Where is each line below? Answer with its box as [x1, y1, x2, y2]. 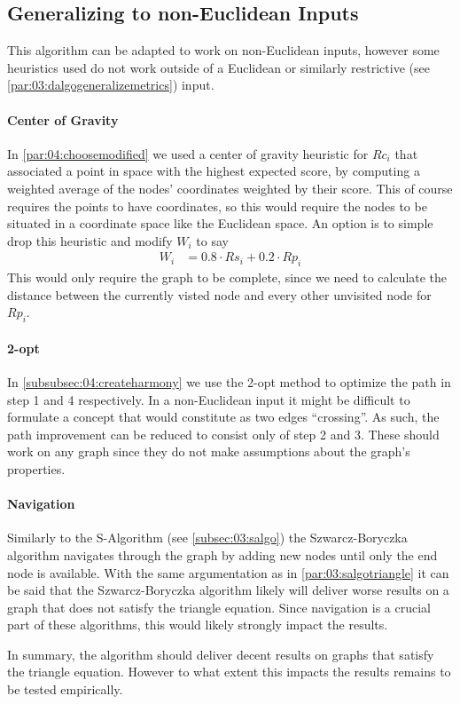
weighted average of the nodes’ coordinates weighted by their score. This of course [7, 178, 453, 197]
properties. [7, 459, 66, 478]
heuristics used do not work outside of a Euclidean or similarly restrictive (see [7, 58, 430, 76]
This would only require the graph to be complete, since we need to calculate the [7, 268, 448, 287]
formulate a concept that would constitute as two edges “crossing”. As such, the [7, 407, 440, 426]
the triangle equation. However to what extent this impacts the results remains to [7, 662, 451, 681]
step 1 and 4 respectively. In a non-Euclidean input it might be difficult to [7, 390, 410, 408]
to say [196, 231, 229, 249]
